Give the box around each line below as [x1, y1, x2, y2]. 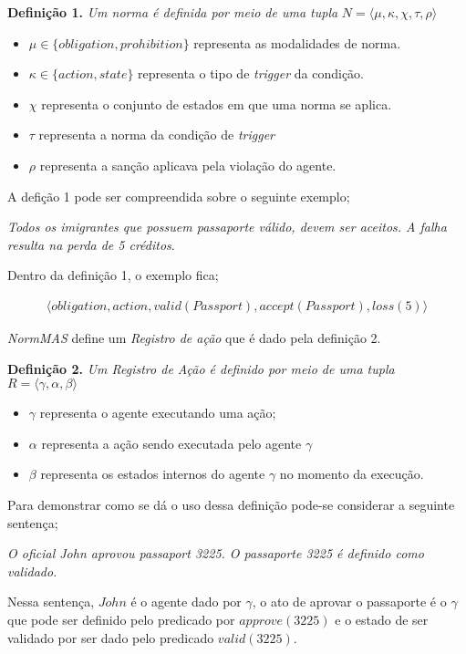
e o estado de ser [335, 609, 429, 628]
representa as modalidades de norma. [193, 33, 401, 52]
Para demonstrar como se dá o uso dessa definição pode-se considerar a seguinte [7, 494, 455, 514]
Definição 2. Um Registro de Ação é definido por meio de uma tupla [7, 358, 395, 378]
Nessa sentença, [7, 592, 95, 611]
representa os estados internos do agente [40, 464, 265, 483]
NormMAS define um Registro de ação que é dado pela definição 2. [7, 327, 381, 347]
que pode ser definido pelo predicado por [7, 609, 235, 628]
